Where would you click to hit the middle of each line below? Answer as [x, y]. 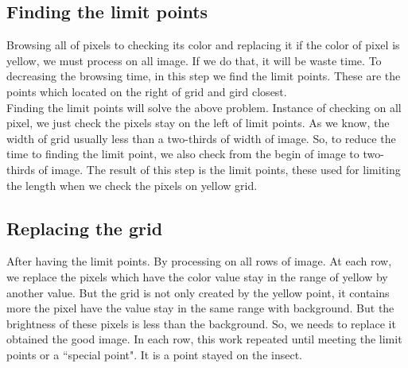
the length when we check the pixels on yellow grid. [132, 185]
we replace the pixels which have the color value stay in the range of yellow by [197, 276]
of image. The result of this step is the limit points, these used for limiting [220, 169]
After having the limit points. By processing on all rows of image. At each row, [199, 261]
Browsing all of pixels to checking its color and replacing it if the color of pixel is [203, 45]
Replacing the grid [85, 228]
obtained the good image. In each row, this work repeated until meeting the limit [204, 339]
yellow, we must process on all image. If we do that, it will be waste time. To [194, 60]
